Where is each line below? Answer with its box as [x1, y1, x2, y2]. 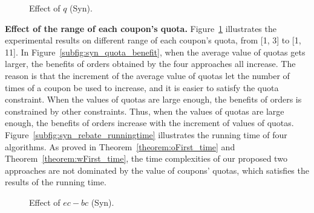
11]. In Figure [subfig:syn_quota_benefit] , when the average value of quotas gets [5, 45, 306, 58]
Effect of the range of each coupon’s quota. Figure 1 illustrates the [5, 22, 276, 34]
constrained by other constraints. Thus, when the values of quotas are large [5, 104, 284, 117]
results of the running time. [5, 176, 106, 188]
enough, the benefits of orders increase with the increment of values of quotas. [5, 116, 294, 129]
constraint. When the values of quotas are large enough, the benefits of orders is [5, 93, 302, 106]
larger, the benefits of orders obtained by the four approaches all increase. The [5, 57, 296, 70]
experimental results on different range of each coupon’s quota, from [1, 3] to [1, [5, 34, 301, 46]
